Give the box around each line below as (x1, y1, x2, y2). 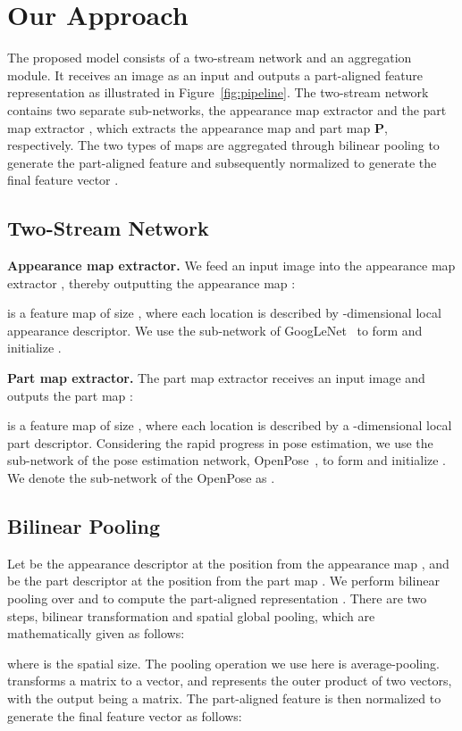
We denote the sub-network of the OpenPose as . (7, 469, 275, 487)
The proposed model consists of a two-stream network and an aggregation (7, 48, 412, 67)
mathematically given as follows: (7, 624, 185, 643)
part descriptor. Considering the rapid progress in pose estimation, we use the (7, 433, 433, 452)
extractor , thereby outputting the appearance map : (7, 273, 296, 292)
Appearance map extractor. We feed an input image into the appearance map (7, 256, 456, 275)
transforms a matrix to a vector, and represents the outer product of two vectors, (7, 671, 452, 690)
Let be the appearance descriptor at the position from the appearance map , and (7, 553, 449, 572)
